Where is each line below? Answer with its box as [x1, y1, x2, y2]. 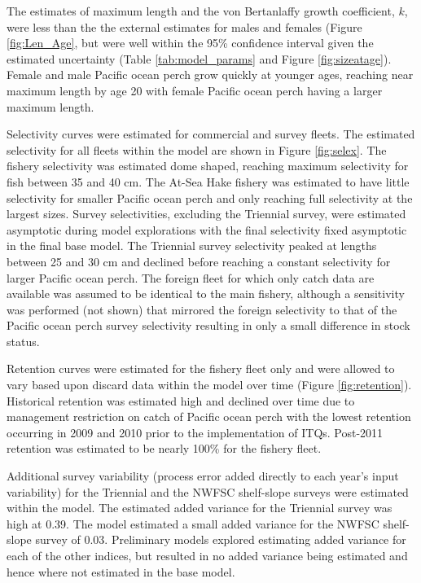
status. [7, 332, 40, 349]
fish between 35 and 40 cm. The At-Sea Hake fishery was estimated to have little [7, 173, 410, 190]
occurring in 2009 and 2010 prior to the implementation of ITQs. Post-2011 [7, 423, 384, 441]
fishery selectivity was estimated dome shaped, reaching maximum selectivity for [7, 157, 409, 174]
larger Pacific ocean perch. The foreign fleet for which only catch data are [7, 269, 375, 286]
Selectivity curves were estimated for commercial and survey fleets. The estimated [7, 125, 415, 142]
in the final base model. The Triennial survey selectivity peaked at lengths [7, 237, 377, 254]
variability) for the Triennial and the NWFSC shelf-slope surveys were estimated [7, 483, 409, 500]
